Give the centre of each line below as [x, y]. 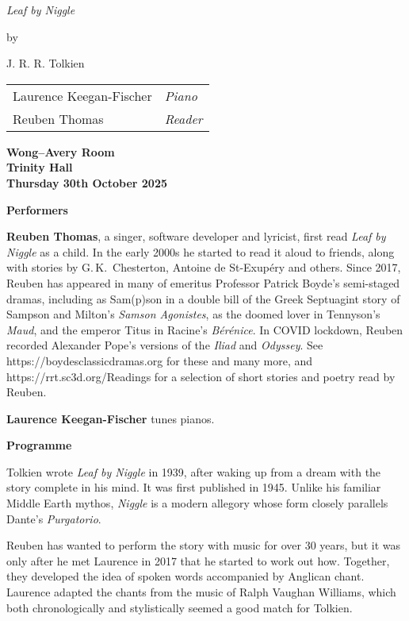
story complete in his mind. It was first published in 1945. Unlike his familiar [194, 487]
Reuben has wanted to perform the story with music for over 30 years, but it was [203, 545]
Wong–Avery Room [61, 151]
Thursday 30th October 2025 [87, 182]
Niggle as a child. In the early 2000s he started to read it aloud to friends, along [201, 251]
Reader [183, 118]
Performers [37, 209]
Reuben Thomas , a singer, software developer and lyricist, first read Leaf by [196, 236]
